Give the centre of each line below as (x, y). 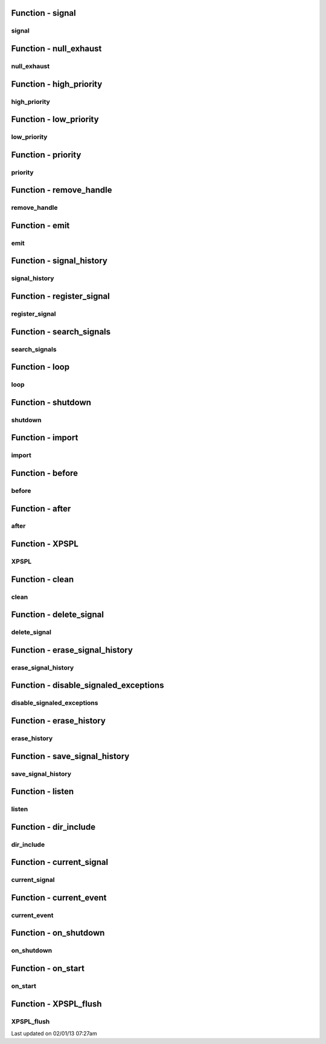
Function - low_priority (55, 119)
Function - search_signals (61, 332)
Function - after (41, 508)
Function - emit (40, 225)
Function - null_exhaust (56, 49)
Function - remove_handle (62, 190)
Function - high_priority (57, 84)
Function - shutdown (51, 402)
